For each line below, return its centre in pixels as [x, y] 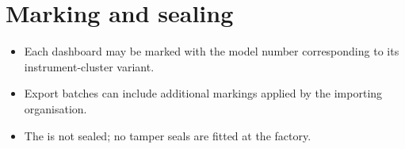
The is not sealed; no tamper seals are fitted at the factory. [168, 135]
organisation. [55, 108]
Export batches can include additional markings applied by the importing [203, 93]
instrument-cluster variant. [89, 66]
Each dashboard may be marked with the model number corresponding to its [212, 51]
